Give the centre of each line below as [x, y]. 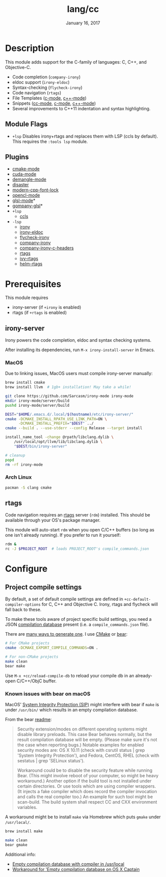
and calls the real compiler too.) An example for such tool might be [85, 797]
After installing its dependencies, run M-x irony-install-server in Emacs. [80, 350]
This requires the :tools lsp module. [50, 141]
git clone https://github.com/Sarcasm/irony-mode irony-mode [69, 396]
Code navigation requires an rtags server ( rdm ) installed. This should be [78, 515]
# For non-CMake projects [32, 657]
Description [30, 48]
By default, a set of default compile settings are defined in [64, 599]
